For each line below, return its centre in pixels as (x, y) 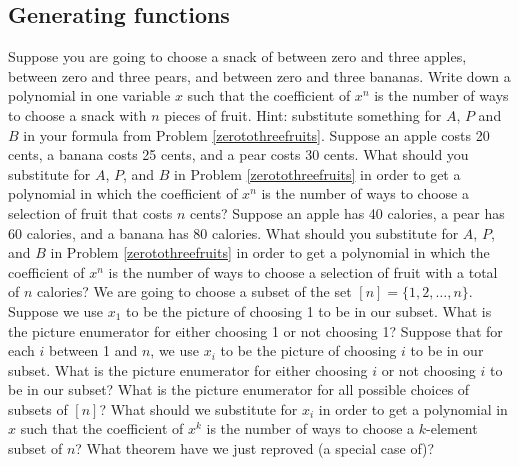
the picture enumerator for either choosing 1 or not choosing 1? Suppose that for (255, 330)
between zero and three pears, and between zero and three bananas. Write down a (259, 75)
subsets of (38, 408)
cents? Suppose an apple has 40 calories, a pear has (347, 212)
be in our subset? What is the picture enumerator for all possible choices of (239, 389)
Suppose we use (56, 310)
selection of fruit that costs (90, 212)
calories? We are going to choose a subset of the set (194, 291)
